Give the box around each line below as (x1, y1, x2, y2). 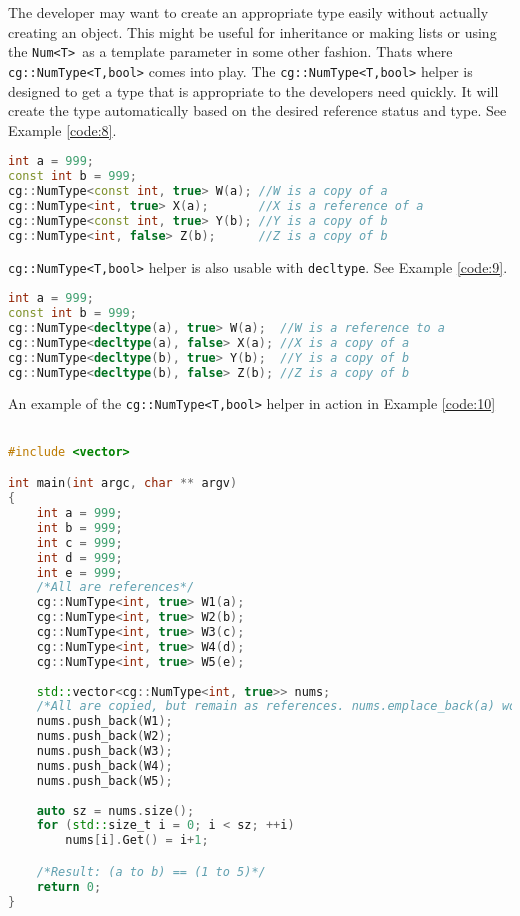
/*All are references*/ (36, 580, 195, 595)
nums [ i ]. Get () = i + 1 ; (65, 833, 209, 848)
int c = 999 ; (36, 535, 123, 550)
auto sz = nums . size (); (36, 803, 195, 818)
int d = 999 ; (36, 550, 123, 565)
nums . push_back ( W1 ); (36, 714, 173, 729)
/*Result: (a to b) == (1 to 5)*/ (36, 864, 266, 879)
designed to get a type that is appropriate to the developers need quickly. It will (8, 80, 499, 101)
